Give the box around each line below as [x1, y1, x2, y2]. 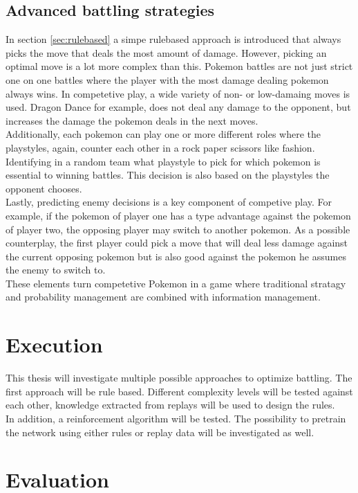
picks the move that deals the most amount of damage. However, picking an [6, 45, 327, 60]
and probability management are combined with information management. [6, 289, 321, 304]
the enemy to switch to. [6, 262, 106, 277]
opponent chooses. [6, 181, 82, 195]
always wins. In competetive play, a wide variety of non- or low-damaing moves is [6, 86, 350, 100]
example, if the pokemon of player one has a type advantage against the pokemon [6, 208, 351, 222]
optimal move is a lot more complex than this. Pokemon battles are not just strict [6, 59, 353, 73]
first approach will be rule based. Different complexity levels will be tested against [6, 384, 353, 398]
